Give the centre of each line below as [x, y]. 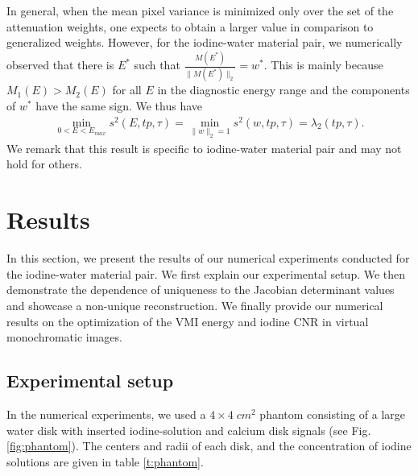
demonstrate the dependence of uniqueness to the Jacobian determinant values [201, 290]
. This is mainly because [323, 65]
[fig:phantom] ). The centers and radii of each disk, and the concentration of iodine [209, 446]
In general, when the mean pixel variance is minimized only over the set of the [200, 10]
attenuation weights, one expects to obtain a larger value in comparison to [190, 26]
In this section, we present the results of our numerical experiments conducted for [208, 258]
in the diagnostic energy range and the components [283, 90]
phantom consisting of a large [333, 414]
